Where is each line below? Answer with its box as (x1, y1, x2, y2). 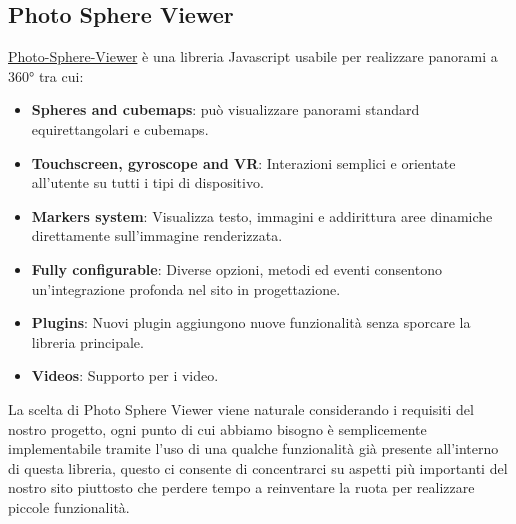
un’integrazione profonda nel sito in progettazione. (31, 278, 341, 299)
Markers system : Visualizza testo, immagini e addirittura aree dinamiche (31, 205, 493, 226)
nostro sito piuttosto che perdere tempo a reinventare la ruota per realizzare (8, 477, 475, 498)
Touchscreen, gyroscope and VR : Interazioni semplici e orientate (31, 152, 456, 173)
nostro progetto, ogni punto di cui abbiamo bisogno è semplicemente (8, 418, 427, 439)
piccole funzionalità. (8, 496, 130, 517)
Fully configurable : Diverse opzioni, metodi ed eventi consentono (31, 258, 442, 279)
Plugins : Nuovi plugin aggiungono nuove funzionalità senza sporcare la (31, 312, 471, 333)
